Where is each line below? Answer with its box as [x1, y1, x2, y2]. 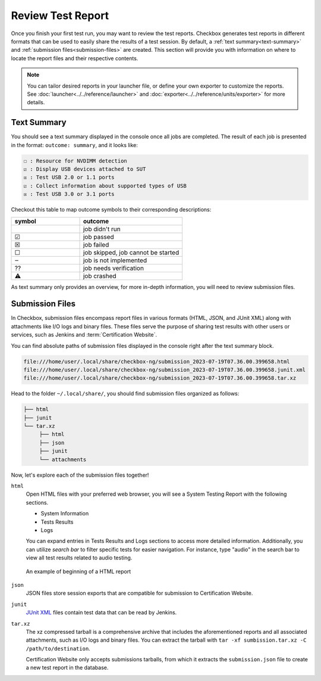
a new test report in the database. [26, 664, 109, 671]
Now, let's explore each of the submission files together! [11, 471, 149, 478]
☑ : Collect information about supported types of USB [23, 182, 187, 189]
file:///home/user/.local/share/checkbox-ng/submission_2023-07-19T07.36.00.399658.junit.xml [23, 366, 306, 373]
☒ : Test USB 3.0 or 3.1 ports [23, 191, 115, 198]
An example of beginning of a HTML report [26, 568, 131, 575]
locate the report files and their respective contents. [11, 54, 139, 62]
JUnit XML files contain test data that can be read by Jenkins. [26, 609, 177, 616]
